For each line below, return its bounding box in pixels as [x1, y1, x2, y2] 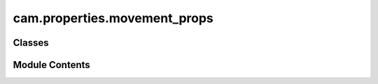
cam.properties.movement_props [13, 10, 213, 26]
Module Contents [13, 59, 90, 71]
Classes [13, 37, 49, 49]
